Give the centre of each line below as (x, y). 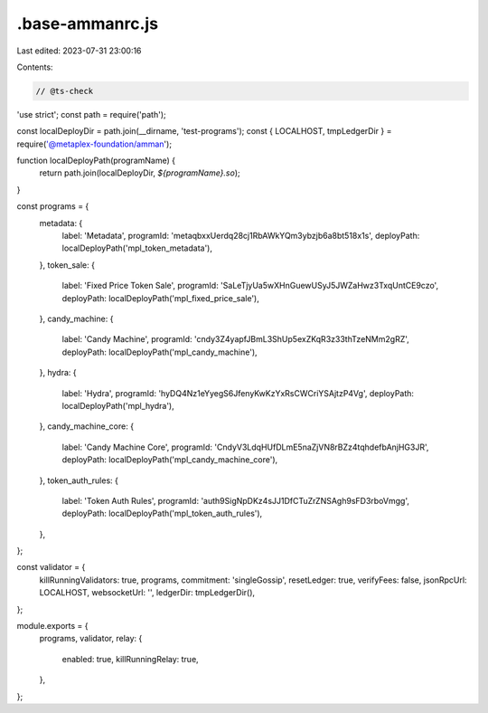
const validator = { (51, 567)
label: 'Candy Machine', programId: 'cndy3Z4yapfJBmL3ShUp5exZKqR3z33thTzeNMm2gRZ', (236, 339)
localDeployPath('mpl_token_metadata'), (137, 248)
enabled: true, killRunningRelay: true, (130, 659)
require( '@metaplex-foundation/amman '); (94, 144)
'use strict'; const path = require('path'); (91, 114)
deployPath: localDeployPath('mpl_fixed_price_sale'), (160, 298)
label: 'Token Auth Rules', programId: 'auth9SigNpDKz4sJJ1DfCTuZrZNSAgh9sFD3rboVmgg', (236, 500)
